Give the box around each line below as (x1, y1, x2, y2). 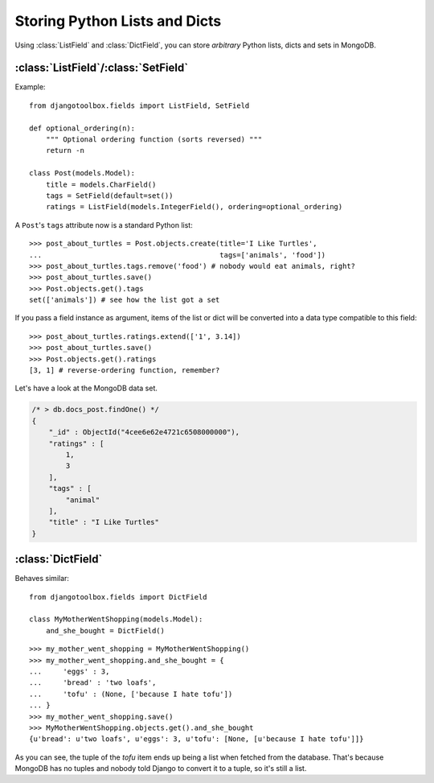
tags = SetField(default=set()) (45, 191, 174, 200)
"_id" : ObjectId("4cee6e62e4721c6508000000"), (48, 427, 240, 437)
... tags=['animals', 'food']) (29, 250, 326, 259)
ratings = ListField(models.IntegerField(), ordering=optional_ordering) (45, 202, 343, 212)
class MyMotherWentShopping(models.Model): (29, 615, 203, 624)
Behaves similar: (14, 574, 70, 583)
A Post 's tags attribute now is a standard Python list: (14, 220, 193, 229)
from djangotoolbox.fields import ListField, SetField (29, 101, 250, 110)
